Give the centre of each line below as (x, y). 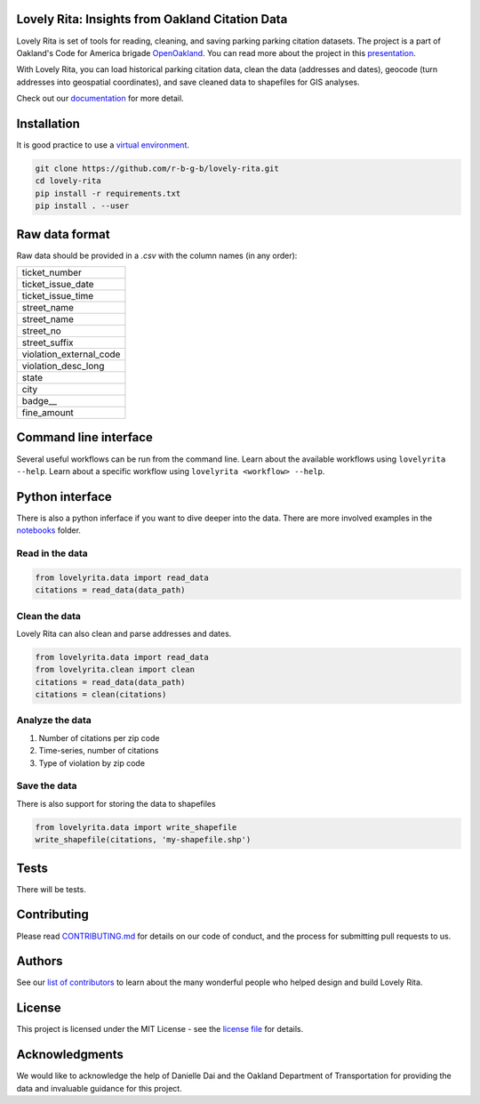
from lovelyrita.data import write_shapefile (136, 827)
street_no (41, 331)
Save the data (47, 786)
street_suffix (48, 342)
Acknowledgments (70, 1055)
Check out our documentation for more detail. (100, 99)
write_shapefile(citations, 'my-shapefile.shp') (143, 840)
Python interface (64, 497)
